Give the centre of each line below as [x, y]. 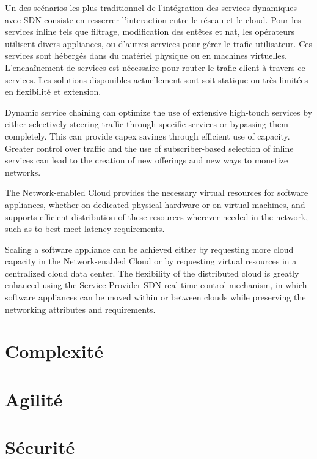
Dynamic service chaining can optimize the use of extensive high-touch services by [159, 112]
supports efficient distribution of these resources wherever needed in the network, [157, 216]
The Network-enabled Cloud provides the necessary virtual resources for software [157, 192]
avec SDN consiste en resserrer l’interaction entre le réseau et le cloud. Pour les [153, 19]
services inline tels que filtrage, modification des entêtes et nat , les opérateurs [150, 32]
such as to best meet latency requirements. [85, 229]
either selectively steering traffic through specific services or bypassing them [147, 124]
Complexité [54, 351]
